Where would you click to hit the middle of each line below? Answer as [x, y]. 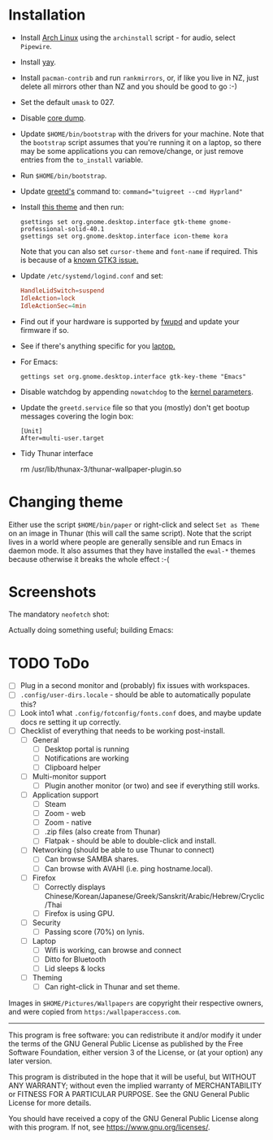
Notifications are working [87, 758]
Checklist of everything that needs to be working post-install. [123, 730]
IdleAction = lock [48, 298]
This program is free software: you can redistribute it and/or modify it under [135, 1035]
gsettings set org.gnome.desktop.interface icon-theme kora [124, 236]
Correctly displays [75, 887]
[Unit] [31, 431]
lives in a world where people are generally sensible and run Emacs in [125, 541]
